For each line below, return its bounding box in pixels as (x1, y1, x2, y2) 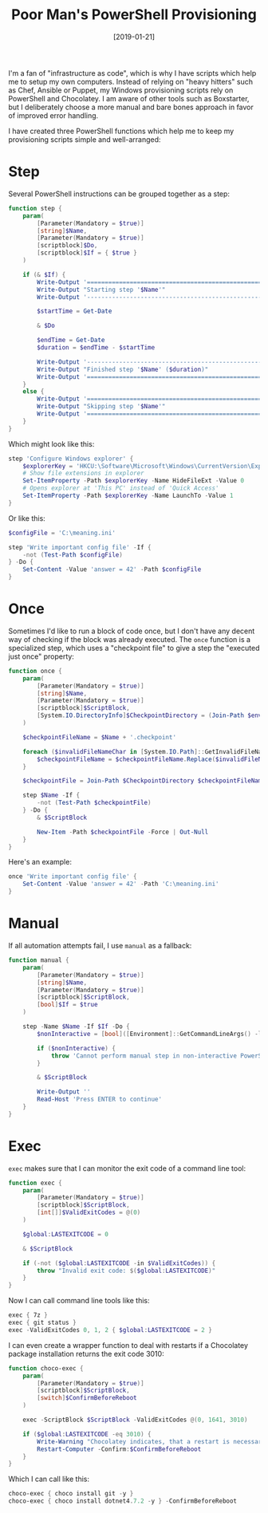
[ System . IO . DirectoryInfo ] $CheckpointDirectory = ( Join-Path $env (37, 711, 262, 719)
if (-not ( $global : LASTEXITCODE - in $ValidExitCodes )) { (22, 1259, 216, 1267)
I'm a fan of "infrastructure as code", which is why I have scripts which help (8, 68, 257, 77)
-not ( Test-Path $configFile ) (22, 550, 124, 559)
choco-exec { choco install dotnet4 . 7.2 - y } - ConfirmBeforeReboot (8, 1497, 238, 1505)
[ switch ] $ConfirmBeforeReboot (37, 1394, 137, 1402)
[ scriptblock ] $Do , (37, 242, 98, 250)
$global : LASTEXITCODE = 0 (22, 1230, 109, 1238)
